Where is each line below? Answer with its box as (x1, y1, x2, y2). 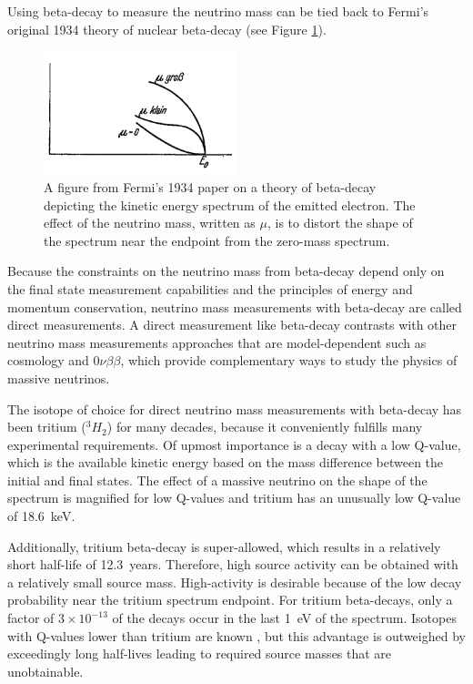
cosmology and (7, 351, 89, 370)
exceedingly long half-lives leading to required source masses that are (7, 644, 392, 663)
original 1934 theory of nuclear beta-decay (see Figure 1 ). (7, 19, 327, 38)
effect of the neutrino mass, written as (44, 213, 256, 232)
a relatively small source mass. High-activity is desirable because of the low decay (7, 572, 462, 591)
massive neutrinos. (7, 368, 110, 387)
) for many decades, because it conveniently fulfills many (106, 417, 423, 436)
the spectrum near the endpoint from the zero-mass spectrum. (44, 230, 390, 250)
